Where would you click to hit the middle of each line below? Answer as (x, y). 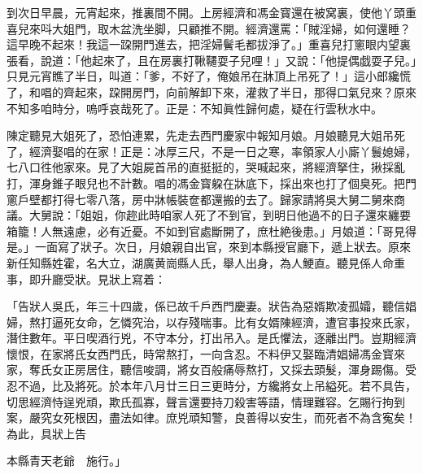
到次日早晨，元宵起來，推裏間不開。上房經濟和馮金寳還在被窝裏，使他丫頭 (206, 12)
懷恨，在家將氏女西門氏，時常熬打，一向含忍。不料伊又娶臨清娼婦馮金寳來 (206, 353)
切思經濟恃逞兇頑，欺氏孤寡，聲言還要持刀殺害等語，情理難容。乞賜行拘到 (206, 401)
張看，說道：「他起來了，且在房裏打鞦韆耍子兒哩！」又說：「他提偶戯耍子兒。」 (211, 60)
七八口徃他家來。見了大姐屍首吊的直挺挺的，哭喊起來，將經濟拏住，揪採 (200, 167)
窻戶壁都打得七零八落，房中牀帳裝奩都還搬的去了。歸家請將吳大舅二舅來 (200, 199)
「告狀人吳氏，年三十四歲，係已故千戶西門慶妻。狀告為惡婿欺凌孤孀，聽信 (206, 306)
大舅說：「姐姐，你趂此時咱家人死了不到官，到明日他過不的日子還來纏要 (220, 215)
